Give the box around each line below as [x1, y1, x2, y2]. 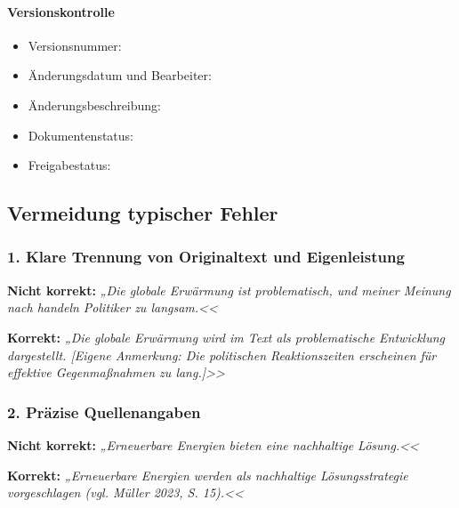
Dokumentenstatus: [28, 125, 133, 144]
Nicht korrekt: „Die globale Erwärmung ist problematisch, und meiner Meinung [7, 280, 451, 299]
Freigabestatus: [28, 156, 111, 174]
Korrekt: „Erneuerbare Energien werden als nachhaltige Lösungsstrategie [7, 465, 408, 484]
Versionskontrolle [7, 2, 115, 20]
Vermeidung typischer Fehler [7, 199, 278, 227]
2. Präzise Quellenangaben [7, 400, 201, 423]
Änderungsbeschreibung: [28, 95, 162, 114]
